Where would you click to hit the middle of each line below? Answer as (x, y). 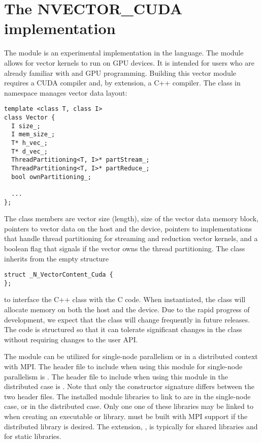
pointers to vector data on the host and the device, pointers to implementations (128, 228)
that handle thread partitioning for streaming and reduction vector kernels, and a (131, 238)
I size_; (26, 126)
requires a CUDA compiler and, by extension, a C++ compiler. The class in (122, 83)
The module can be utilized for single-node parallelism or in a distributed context (131, 356)
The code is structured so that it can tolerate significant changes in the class (123, 329)
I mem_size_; (33, 135)
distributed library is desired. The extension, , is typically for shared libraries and (131, 426)
